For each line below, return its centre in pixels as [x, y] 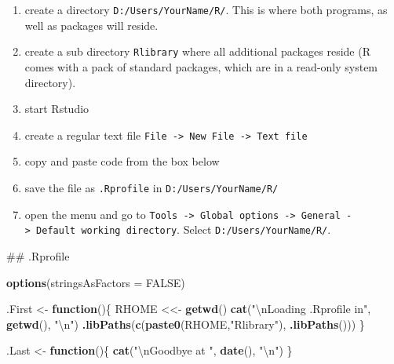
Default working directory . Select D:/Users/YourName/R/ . [184, 229]
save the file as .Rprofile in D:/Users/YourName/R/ [151, 187]
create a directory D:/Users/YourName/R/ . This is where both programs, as [206, 9]
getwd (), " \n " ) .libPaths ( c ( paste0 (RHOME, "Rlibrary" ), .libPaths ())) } [186, 324]
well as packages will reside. [91, 25]
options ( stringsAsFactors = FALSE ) [96, 282]
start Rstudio [57, 109]
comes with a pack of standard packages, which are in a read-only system [201, 66]
